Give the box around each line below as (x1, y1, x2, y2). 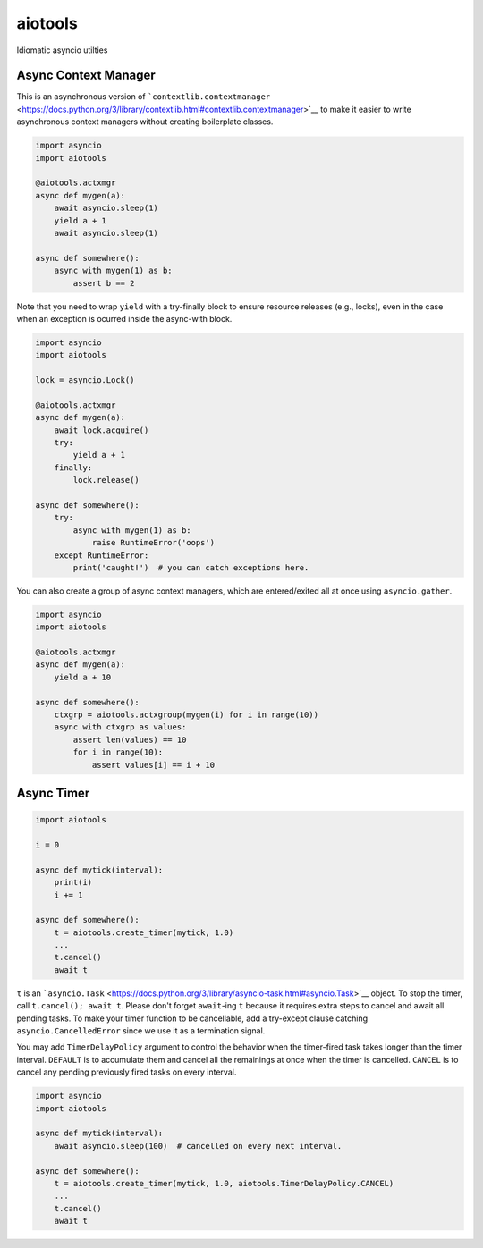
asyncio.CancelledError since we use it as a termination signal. (16, 1025, 266, 1036)
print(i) (54, 877, 93, 888)
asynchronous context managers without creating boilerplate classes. (16, 116, 274, 127)
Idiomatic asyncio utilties (16, 45, 108, 55)
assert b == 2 (72, 278, 135, 288)
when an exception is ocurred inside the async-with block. (16, 313, 233, 324)
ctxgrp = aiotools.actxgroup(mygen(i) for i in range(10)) (54, 710, 319, 720)
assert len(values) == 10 (72, 734, 187, 745)
